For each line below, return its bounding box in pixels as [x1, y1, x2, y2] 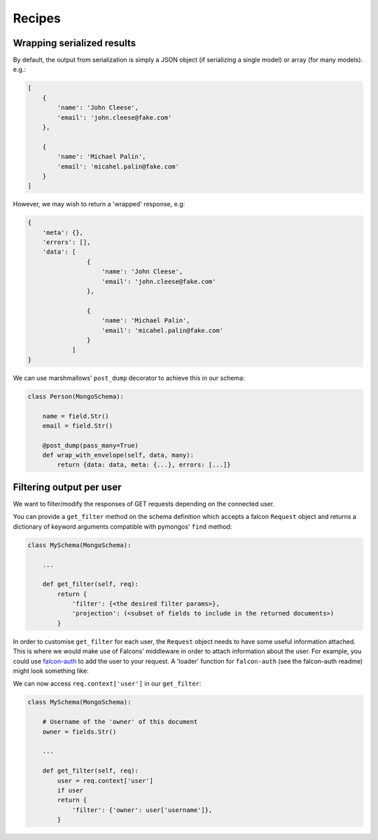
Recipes [13, 10, 61, 26]
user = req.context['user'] [57, 776, 154, 785]
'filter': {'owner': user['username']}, [71, 806, 213, 814]
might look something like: [13, 667, 89, 675]
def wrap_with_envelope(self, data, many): [42, 451, 194, 460]
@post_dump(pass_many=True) [42, 441, 139, 449]
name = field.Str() [42, 412, 110, 420]
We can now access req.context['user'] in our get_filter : [13, 679, 202, 688]
